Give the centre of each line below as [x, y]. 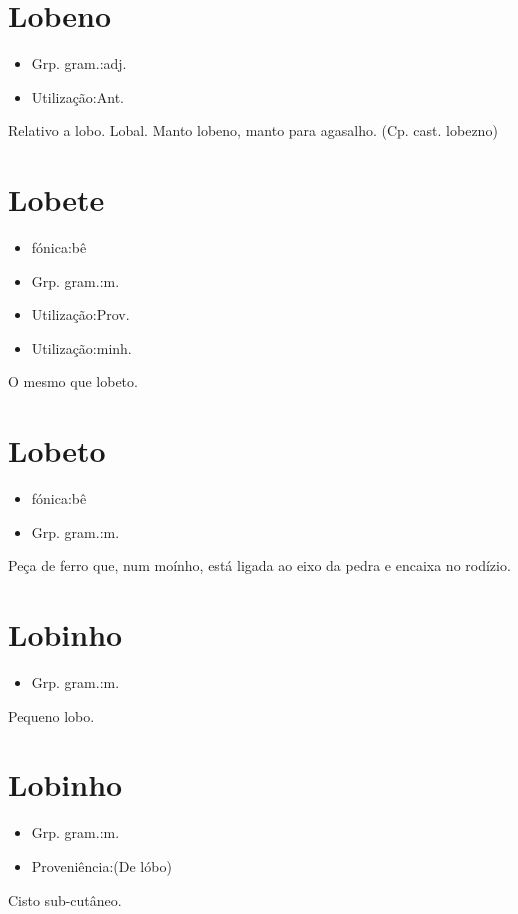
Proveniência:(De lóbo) [101, 865]
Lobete [56, 199]
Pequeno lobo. [51, 715]
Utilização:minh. [81, 347]
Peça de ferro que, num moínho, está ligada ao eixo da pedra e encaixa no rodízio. [259, 565]
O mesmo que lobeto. [73, 381]
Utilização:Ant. [77, 96]
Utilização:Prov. [80, 314]
